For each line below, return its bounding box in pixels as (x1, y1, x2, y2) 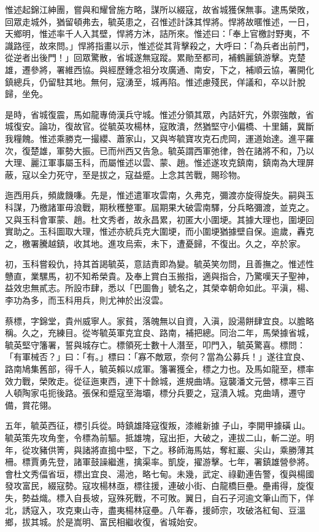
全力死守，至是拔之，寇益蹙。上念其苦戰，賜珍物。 (39, 168, 245, 181)
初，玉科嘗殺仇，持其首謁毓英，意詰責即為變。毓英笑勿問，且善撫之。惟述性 (5, 257, 314, 270)
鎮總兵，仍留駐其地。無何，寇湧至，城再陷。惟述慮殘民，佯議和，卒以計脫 (5, 75, 306, 88)
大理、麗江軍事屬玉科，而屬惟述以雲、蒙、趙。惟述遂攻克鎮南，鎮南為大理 (5, 156, 306, 169)
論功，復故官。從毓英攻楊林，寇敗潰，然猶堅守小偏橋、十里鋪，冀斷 (39, 120, 314, 133)
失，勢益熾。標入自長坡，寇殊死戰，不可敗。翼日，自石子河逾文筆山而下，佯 (5, 491, 314, 504)
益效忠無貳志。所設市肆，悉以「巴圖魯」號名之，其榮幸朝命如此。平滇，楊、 (5, 281, 314, 294)
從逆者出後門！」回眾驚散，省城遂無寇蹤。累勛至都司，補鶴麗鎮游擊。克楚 (5, 51, 306, 64)
